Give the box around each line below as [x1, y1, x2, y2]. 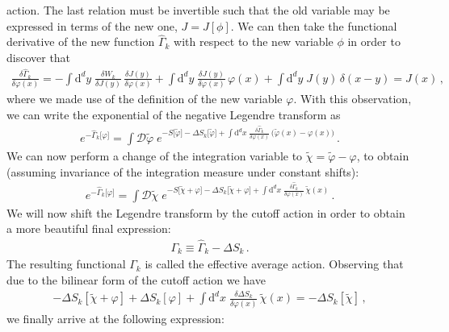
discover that [6, 49, 71, 65]
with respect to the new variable [174, 33, 334, 50]
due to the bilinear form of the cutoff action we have [6, 272, 266, 288]
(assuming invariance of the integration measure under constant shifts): [6, 163, 359, 180]
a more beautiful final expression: [6, 220, 171, 237]
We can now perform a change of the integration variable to [6, 147, 303, 164]
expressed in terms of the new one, [6, 17, 178, 34]
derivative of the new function [6, 33, 155, 50]
